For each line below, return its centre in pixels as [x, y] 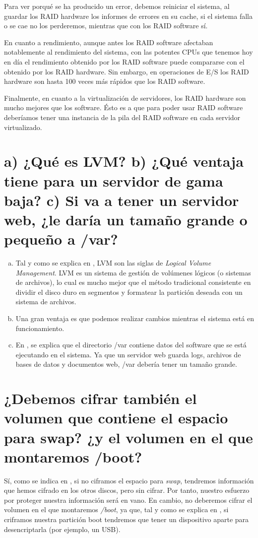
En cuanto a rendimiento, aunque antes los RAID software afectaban [109, 42]
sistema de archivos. [46, 302]
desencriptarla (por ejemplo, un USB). [62, 529]
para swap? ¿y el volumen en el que [129, 437]
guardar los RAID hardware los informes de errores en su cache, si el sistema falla [128, 16]
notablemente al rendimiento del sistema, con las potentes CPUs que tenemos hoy [129, 52]
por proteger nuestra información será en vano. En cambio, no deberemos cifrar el [128, 500]
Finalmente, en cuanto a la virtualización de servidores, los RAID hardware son [125, 98]
